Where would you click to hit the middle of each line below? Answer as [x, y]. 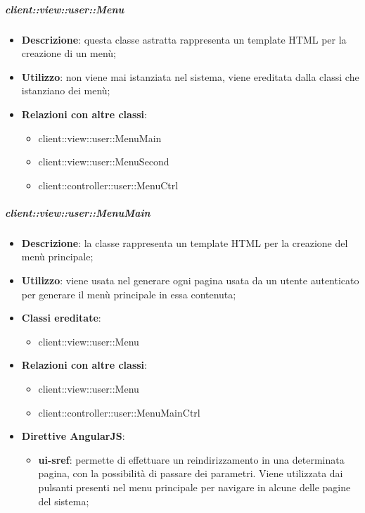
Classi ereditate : [61, 318]
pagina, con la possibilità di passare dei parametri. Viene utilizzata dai [191, 473]
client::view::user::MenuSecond [104, 161]
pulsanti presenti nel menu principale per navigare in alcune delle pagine [194, 487]
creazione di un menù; [69, 53]
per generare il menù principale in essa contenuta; [129, 294]
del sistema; [64, 501]
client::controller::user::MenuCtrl [108, 185]
